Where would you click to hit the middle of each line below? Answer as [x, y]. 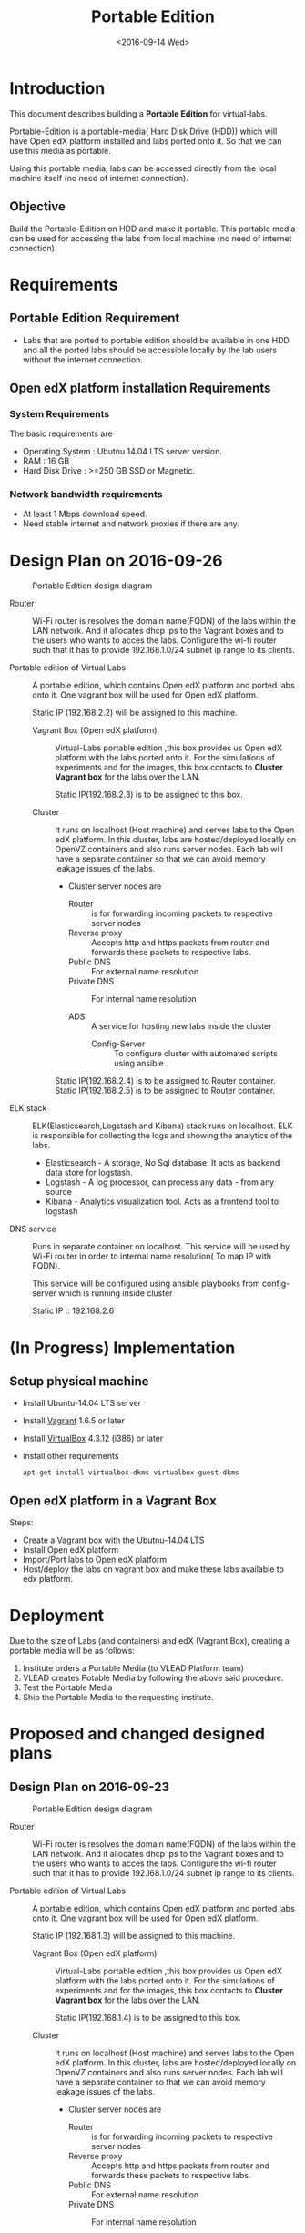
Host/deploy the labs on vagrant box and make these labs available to [153, 1569]
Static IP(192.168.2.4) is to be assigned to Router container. [165, 1081]
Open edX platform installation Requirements [140, 387]
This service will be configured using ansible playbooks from [147, 1284]
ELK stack [28, 1108]
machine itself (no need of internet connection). [99, 178]
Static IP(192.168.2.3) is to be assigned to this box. [149, 795]
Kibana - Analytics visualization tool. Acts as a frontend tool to [162, 1202]
